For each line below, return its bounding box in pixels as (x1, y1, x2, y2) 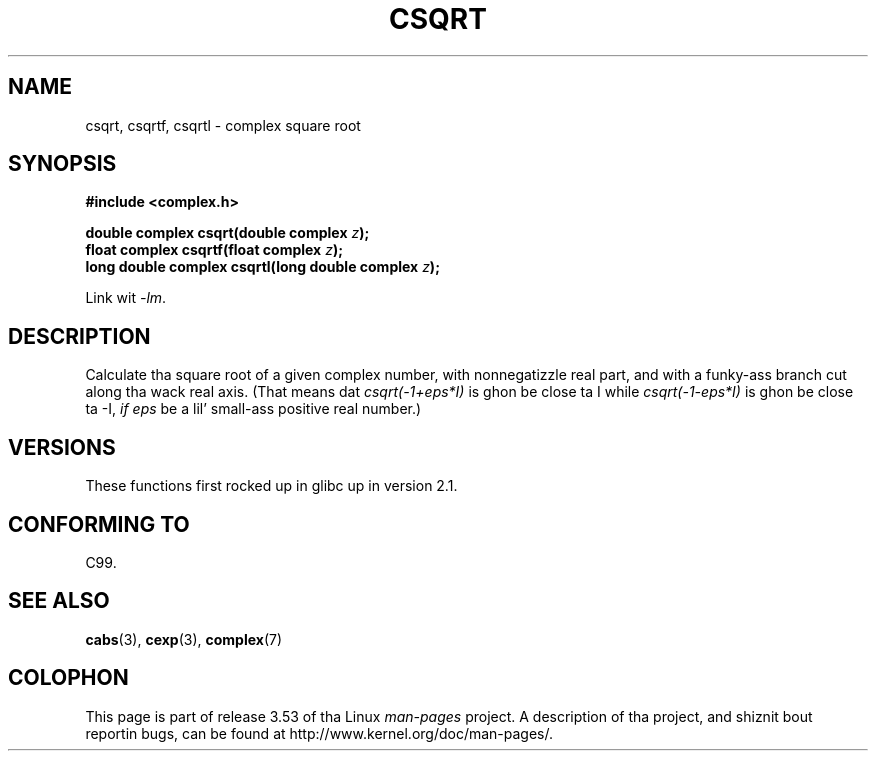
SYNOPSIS (8, 151, 117, 177)
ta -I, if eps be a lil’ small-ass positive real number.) (85, 400, 422, 418)
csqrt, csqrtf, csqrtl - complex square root (85, 116, 361, 134)
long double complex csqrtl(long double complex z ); (85, 258, 440, 276)
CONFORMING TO (8, 511, 190, 537)
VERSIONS (8, 434, 116, 460)
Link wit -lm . (85, 289, 167, 307)
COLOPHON (8, 665, 129, 691)
